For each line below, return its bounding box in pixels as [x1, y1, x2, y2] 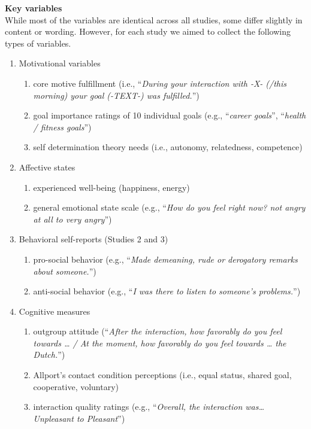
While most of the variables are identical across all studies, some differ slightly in [5, 13, 303, 26]
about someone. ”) [33, 264, 96, 277]
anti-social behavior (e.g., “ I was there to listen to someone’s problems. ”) [33, 285, 301, 297]
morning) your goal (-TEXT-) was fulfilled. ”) [33, 89, 200, 101]
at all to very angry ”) [33, 212, 112, 225]
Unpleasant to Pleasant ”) [33, 412, 125, 424]
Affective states [19, 160, 76, 173]
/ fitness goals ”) [33, 120, 92, 133]
